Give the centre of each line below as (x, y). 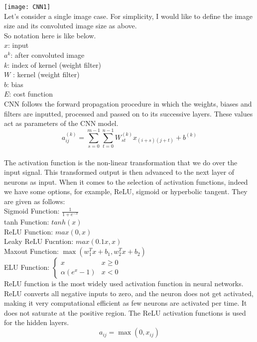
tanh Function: (27, 222)
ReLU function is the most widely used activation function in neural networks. (124, 284)
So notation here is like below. (50, 35)
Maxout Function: (31, 251)
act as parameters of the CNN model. (61, 123)
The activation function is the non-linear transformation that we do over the (121, 162)
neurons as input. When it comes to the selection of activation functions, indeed (126, 181)
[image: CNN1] (27, 7)
